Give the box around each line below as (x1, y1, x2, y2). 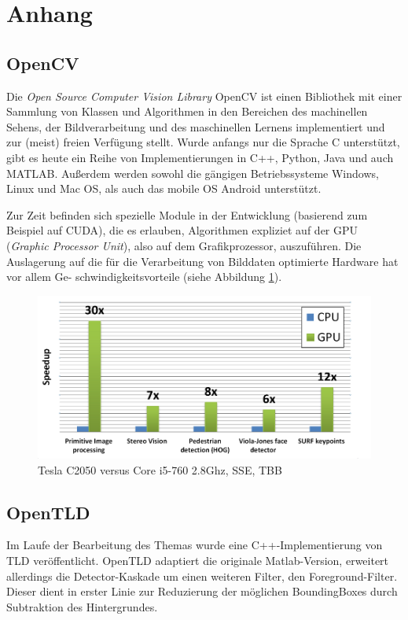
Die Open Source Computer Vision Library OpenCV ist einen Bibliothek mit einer (6, 87, 402, 104)
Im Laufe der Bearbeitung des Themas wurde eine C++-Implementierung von (6, 537, 383, 553)
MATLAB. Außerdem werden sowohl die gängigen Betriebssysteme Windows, (6, 164, 379, 181)
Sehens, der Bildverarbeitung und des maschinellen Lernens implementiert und (6, 118, 385, 135)
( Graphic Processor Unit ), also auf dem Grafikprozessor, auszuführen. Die (6, 237, 362, 253)
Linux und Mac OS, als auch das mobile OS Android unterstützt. (6, 180, 322, 197)
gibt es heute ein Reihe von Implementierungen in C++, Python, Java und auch (6, 149, 394, 165)
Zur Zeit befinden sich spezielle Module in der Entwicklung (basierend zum (6, 206, 368, 223)
